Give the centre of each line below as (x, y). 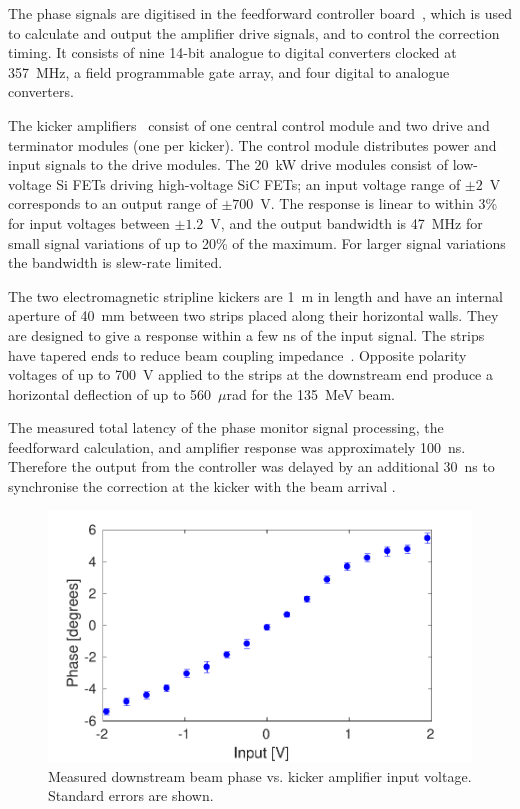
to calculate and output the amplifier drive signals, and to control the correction (254, 32)
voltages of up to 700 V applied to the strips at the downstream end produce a (250, 374)
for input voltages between (89, 222)
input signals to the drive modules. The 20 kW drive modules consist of (228, 164)
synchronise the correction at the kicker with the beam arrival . (202, 486)
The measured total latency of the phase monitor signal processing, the (226, 427)
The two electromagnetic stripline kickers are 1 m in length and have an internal (255, 295)
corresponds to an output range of (112, 203)
